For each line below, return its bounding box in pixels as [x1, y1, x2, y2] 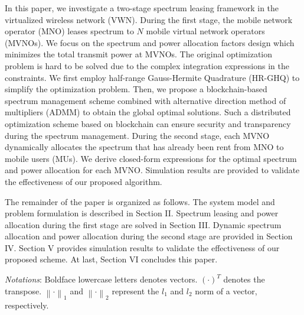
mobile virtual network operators [146, 25, 265, 37]
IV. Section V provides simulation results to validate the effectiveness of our [5, 241, 280, 254]
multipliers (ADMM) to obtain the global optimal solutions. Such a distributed [5, 106, 291, 118]
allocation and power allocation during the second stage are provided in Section [5, 230, 293, 242]
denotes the [223, 273, 265, 285]
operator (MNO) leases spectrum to [5, 25, 134, 37]
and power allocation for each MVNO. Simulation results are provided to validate [5, 164, 300, 176]
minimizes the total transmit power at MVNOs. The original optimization [5, 48, 273, 60]
